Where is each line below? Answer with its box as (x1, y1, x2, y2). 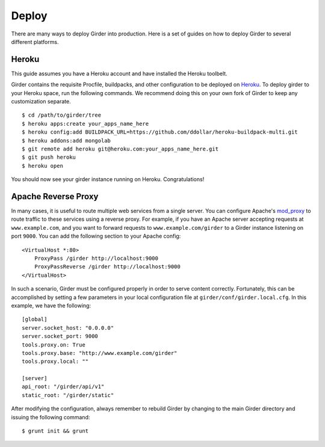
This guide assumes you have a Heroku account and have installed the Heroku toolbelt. (11, 70, 228, 77)
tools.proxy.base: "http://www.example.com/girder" (22, 350, 178, 356)
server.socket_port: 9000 (22, 333, 99, 340)
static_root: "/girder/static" (22, 392, 114, 398)
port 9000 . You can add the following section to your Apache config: (11, 232, 181, 240)
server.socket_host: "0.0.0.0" (22, 324, 114, 331)
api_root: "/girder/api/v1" (22, 383, 105, 390)
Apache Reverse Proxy (11, 191, 99, 202)
